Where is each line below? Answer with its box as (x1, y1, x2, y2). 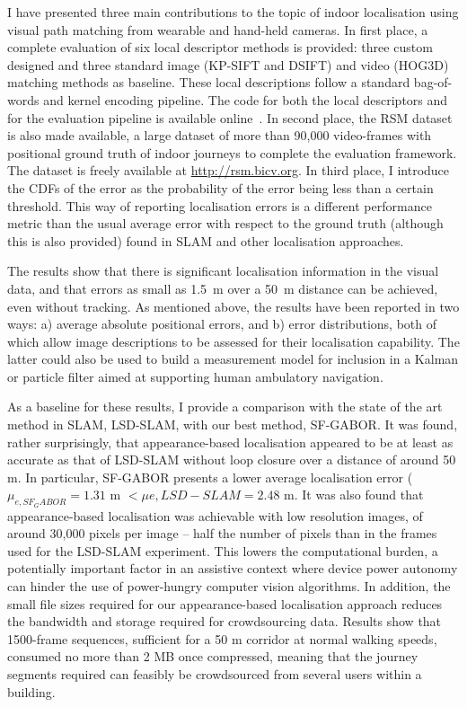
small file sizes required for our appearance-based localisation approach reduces (7, 594, 443, 613)
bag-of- (413, 73, 453, 92)
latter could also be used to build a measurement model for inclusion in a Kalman (7, 349, 459, 368)
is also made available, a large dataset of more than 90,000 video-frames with (7, 126, 432, 145)
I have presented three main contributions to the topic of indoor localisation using (7, 3, 459, 21)
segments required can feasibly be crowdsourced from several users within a (7, 664, 422, 683)
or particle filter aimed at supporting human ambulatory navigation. (7, 367, 383, 385)
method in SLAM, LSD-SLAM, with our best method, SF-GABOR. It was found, (7, 415, 458, 434)
